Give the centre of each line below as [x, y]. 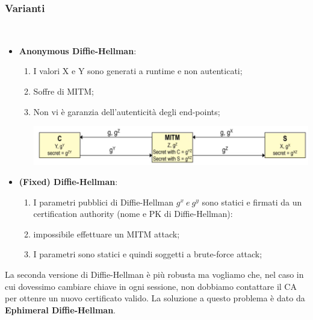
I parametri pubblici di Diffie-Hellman [104, 202]
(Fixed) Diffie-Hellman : [68, 182]
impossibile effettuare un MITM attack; [107, 234]
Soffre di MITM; [64, 91]
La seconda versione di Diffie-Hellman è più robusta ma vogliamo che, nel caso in [154, 275]
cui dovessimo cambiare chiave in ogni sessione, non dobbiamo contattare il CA [151, 286]
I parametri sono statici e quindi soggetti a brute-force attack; [148, 254]
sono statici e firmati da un [252, 202]
